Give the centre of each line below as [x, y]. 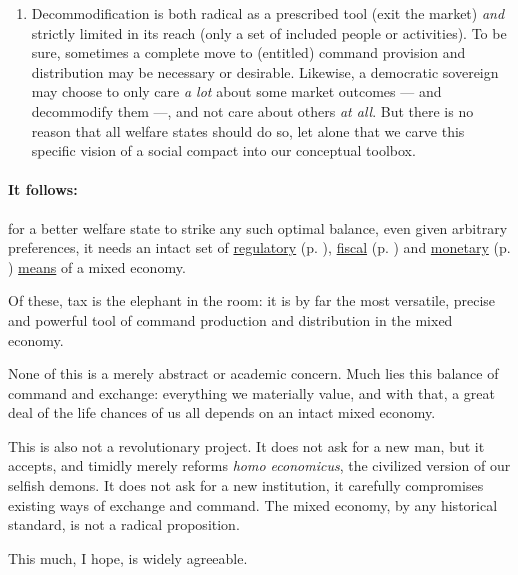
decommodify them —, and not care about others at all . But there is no [252, 110]
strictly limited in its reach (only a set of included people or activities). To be [269, 32]
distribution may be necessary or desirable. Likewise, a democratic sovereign [265, 71]
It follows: [43, 189]
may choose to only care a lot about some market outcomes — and [236, 91]
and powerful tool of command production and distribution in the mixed [230, 319]
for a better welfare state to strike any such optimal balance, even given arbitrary [258, 227]
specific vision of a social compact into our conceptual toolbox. [223, 150]
